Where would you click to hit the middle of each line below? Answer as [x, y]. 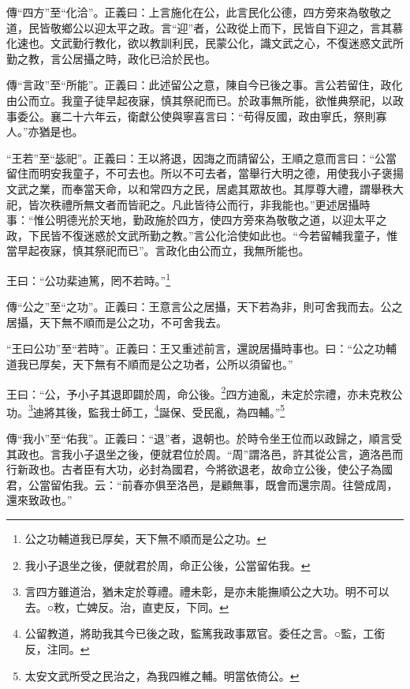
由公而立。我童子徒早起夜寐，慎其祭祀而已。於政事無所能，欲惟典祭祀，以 [199, 100]
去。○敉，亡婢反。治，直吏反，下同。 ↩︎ [127, 607]
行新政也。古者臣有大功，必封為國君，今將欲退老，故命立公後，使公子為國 [199, 469]
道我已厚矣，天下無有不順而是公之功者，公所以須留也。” [150, 363]
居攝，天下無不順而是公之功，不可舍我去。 [117, 322]
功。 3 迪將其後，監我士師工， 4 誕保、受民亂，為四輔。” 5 [146, 410]
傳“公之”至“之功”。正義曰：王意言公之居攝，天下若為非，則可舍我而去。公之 [205, 307]
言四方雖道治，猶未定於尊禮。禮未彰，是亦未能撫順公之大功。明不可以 [207, 592]
